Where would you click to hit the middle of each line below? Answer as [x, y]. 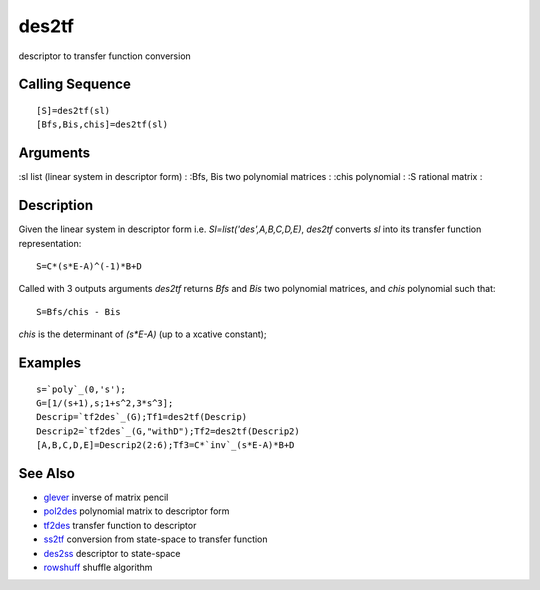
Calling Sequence [75, 84]
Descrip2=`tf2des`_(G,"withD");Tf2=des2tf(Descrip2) [168, 431]
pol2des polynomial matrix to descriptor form [136, 511]
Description [56, 205]
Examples [50, 362]
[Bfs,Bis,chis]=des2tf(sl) [102, 124]
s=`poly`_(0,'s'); [81, 389]
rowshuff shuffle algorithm [98, 567]
